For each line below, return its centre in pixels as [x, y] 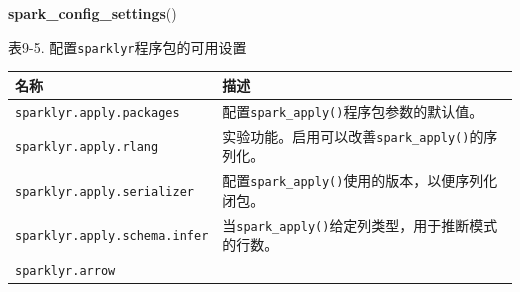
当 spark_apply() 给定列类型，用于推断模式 [360, 224]
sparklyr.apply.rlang [87, 147]
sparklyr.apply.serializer [104, 191]
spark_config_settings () [92, 13]
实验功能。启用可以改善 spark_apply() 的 [353, 135]
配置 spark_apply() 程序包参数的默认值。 [353, 110]
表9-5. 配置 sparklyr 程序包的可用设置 [127, 46]
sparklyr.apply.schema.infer [112, 236]
